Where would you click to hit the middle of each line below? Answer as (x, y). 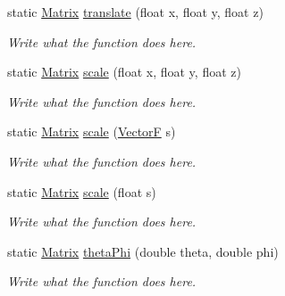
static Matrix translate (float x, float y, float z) (135, 12)
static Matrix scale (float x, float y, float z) (124, 72)
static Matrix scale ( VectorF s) (92, 132)
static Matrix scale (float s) (82, 191)
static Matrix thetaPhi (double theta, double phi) (143, 251)
